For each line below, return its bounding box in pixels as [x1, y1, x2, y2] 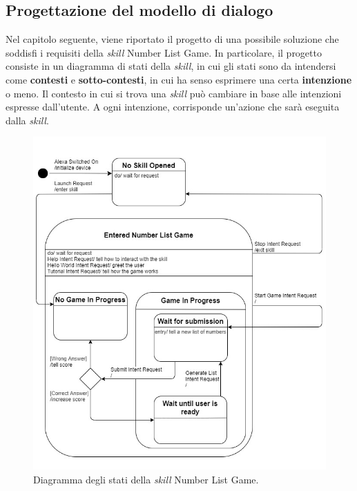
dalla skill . [6, 113, 49, 127]
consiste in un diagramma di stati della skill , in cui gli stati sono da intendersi [6, 59, 336, 73]
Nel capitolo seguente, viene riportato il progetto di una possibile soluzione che [6, 32, 339, 46]
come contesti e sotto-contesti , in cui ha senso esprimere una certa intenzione [6, 72, 352, 86]
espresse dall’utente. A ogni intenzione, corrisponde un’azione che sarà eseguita [6, 99, 340, 114]
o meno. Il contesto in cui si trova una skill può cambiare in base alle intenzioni [6, 86, 342, 100]
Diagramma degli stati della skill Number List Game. [33, 472, 259, 486]
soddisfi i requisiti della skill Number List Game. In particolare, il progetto [6, 45, 322, 59]
